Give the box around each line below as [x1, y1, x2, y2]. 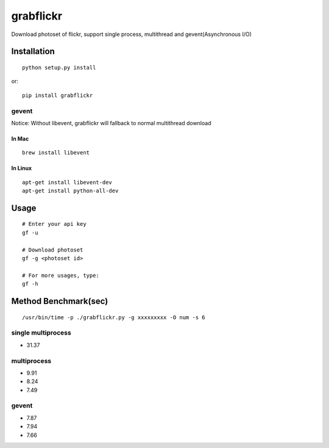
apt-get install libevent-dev [22, 179, 113, 186]
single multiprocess [11, 328, 71, 337]
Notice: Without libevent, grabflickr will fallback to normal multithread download [11, 119, 211, 126]
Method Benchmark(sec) [11, 296, 108, 306]
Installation [11, 46, 55, 57]
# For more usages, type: [22, 272, 100, 279]
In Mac [11, 135, 29, 142]
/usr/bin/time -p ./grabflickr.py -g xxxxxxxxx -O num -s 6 [22, 314, 205, 320]
